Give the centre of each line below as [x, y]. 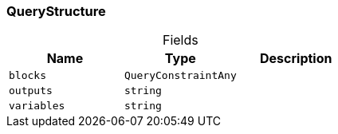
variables [37, 106]
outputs [31, 91]
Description [296, 59]
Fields [180, 40]
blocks [28, 76]
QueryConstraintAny [180, 76]
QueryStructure [56, 11]
